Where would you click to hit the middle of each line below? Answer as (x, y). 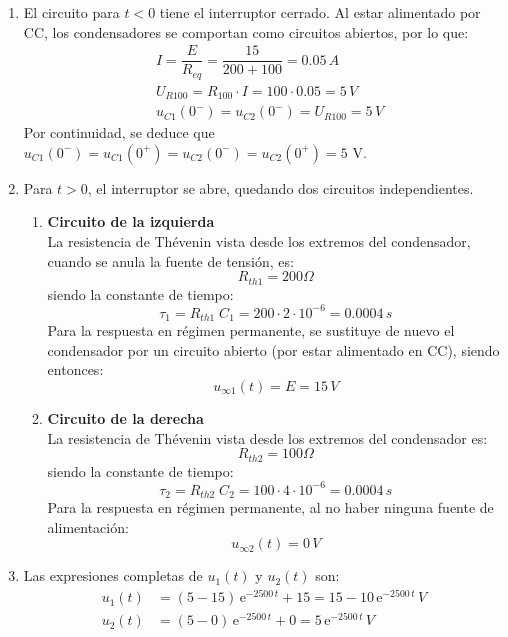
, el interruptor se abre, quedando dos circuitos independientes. (280, 187)
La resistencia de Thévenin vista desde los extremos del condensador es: (267, 437)
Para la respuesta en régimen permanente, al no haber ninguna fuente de (270, 507)
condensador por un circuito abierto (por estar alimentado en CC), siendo (273, 349)
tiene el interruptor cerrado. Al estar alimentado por (320, 12)
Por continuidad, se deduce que (119, 132)
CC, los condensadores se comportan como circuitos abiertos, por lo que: (246, 31)
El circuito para (71, 12)
